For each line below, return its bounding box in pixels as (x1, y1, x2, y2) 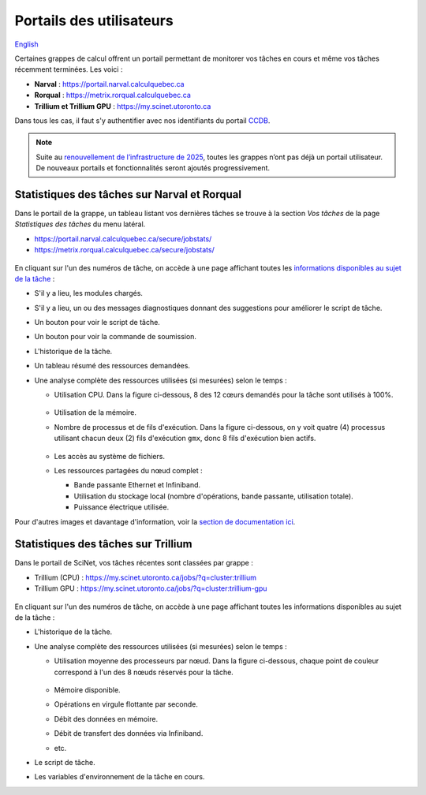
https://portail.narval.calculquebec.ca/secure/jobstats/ (34, 233, 212, 244)
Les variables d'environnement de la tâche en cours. (34, 772, 205, 782)
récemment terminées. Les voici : (14, 65, 123, 74)
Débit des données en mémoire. (54, 714, 159, 723)
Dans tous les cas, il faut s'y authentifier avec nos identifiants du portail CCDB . (14, 115, 271, 125)
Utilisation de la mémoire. (54, 408, 137, 417)
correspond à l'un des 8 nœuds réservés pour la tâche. (54, 667, 234, 677)
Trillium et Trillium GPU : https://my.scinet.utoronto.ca (34, 101, 211, 110)
